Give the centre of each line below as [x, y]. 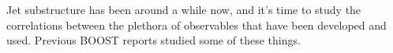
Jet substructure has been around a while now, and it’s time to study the [184, 9]
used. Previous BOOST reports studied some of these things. [153, 40]
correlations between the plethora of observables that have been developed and [196, 25]
